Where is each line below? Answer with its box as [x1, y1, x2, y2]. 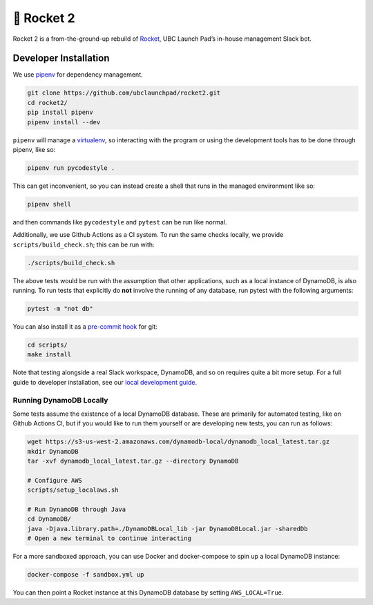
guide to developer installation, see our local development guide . [12, 378, 197, 386]
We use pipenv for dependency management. [12, 70, 143, 79]
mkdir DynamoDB [27, 448, 79, 455]
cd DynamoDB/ [27, 515, 72, 523]
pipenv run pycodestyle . [27, 164, 115, 172]
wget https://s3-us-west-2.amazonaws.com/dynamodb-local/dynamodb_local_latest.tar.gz [27, 438, 330, 445]
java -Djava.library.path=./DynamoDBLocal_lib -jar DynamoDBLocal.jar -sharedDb [27, 525, 308, 532]
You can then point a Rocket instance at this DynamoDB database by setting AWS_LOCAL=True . [12, 588, 284, 597]
